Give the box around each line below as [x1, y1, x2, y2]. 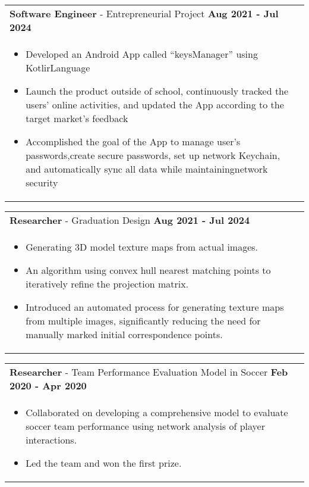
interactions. [26, 433, 77, 447]
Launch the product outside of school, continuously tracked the [26, 84, 289, 98]
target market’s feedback [26, 111, 128, 125]
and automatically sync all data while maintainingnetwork [26, 162, 268, 176]
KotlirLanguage [26, 61, 90, 74]
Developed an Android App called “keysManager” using [26, 47, 258, 61]
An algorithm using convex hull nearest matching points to [26, 263, 271, 277]
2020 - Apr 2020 [10, 379, 87, 392]
